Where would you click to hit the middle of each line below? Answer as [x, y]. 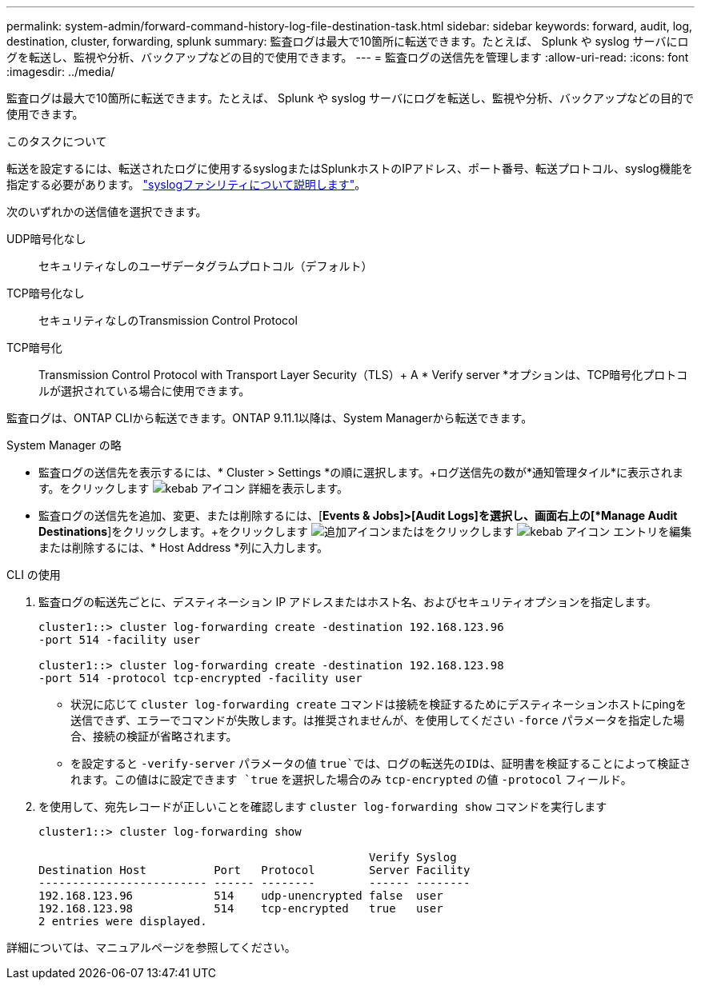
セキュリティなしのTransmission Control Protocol [168, 320]
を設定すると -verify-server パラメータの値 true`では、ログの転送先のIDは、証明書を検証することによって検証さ [381, 763]
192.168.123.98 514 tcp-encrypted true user [241, 908]
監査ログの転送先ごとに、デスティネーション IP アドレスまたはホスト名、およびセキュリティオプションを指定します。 [348, 602]
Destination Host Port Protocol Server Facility [254, 870]
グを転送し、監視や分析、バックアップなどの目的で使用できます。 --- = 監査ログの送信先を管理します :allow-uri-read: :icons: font [348, 57]
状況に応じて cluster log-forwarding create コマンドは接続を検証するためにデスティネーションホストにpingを [379, 704]
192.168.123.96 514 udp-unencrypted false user [241, 896]
